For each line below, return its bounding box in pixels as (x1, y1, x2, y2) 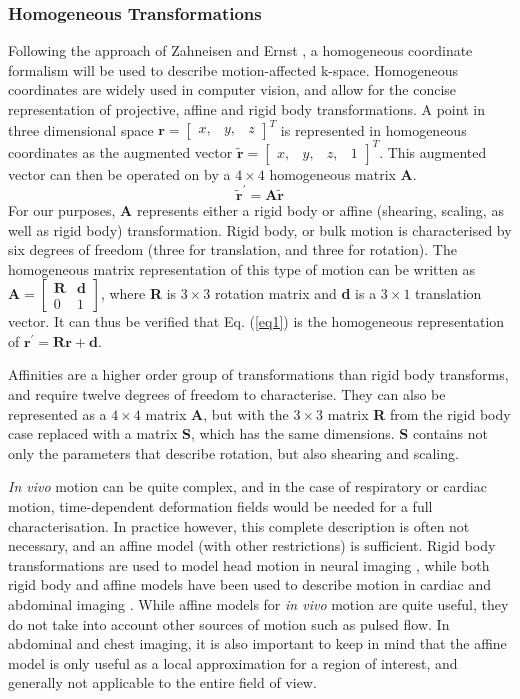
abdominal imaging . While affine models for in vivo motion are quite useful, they (8, 594, 509, 614)
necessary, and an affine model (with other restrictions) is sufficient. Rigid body (8, 535, 496, 556)
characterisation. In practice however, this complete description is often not (8, 515, 470, 536)
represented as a (8, 403, 107, 424)
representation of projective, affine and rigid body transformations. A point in (8, 99, 485, 119)
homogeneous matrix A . (269, 163, 417, 184)
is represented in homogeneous (280, 119, 467, 140)
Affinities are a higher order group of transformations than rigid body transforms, (8, 364, 509, 385)
